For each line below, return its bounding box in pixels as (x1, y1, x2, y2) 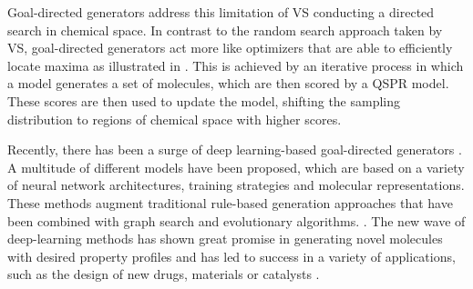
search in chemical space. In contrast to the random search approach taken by (7, 20, 443, 39)
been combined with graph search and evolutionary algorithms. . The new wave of (7, 211, 466, 230)
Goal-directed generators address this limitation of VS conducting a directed (7, 3, 435, 21)
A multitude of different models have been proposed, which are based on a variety (7, 157, 465, 176)
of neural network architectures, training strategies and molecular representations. (7, 175, 465, 194)
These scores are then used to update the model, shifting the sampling (7, 91, 401, 110)
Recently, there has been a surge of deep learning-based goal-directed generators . (7, 140, 462, 159)
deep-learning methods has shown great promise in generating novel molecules (7, 229, 443, 248)
